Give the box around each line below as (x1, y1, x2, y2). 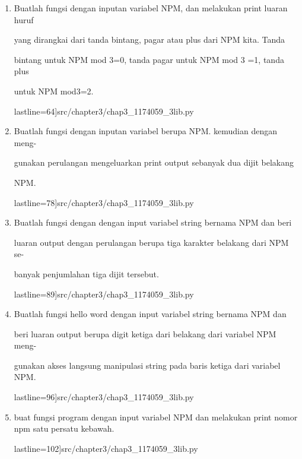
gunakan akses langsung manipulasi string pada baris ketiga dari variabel (14, 359, 281, 371)
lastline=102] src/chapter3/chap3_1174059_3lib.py (14, 442, 198, 454)
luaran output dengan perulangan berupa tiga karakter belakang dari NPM (14, 236, 289, 248)
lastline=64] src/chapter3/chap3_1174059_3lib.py (14, 105, 194, 117)
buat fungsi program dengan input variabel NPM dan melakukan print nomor (14, 410, 298, 423)
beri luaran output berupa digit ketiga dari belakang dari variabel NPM (14, 327, 276, 340)
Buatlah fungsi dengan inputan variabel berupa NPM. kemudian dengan (14, 125, 277, 137)
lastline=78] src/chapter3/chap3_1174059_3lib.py (14, 196, 194, 208)
